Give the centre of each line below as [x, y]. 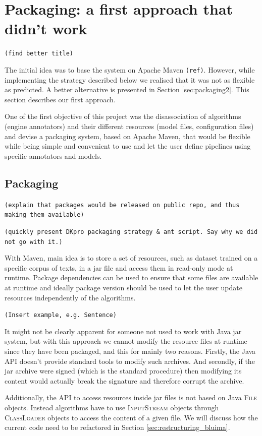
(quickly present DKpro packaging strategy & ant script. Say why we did [131, 232]
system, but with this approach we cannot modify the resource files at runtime [126, 341]
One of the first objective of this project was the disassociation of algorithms [123, 116]
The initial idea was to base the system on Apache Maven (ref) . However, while [130, 69]
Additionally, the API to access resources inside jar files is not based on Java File [131, 397]
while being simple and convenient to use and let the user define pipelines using [128, 146]
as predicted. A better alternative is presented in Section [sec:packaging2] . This [127, 89]
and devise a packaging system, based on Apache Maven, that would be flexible [127, 136]
